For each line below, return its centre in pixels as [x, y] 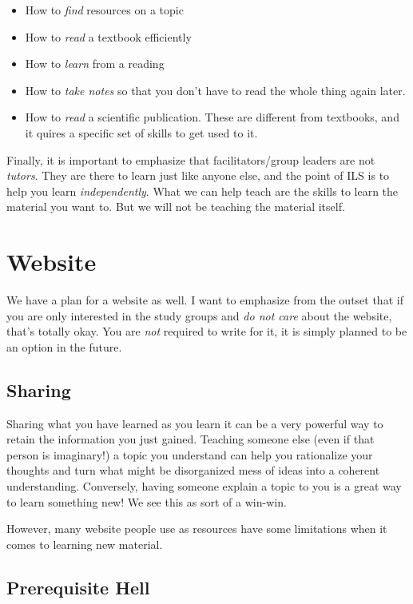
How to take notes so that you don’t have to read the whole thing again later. [215, 90]
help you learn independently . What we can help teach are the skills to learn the [203, 191]
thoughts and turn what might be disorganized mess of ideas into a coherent [193, 470]
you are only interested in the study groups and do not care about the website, [199, 315]
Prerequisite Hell [78, 587]
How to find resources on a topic [104, 10]
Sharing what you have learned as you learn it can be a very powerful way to [195, 423]
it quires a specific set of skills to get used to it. [141, 132]
